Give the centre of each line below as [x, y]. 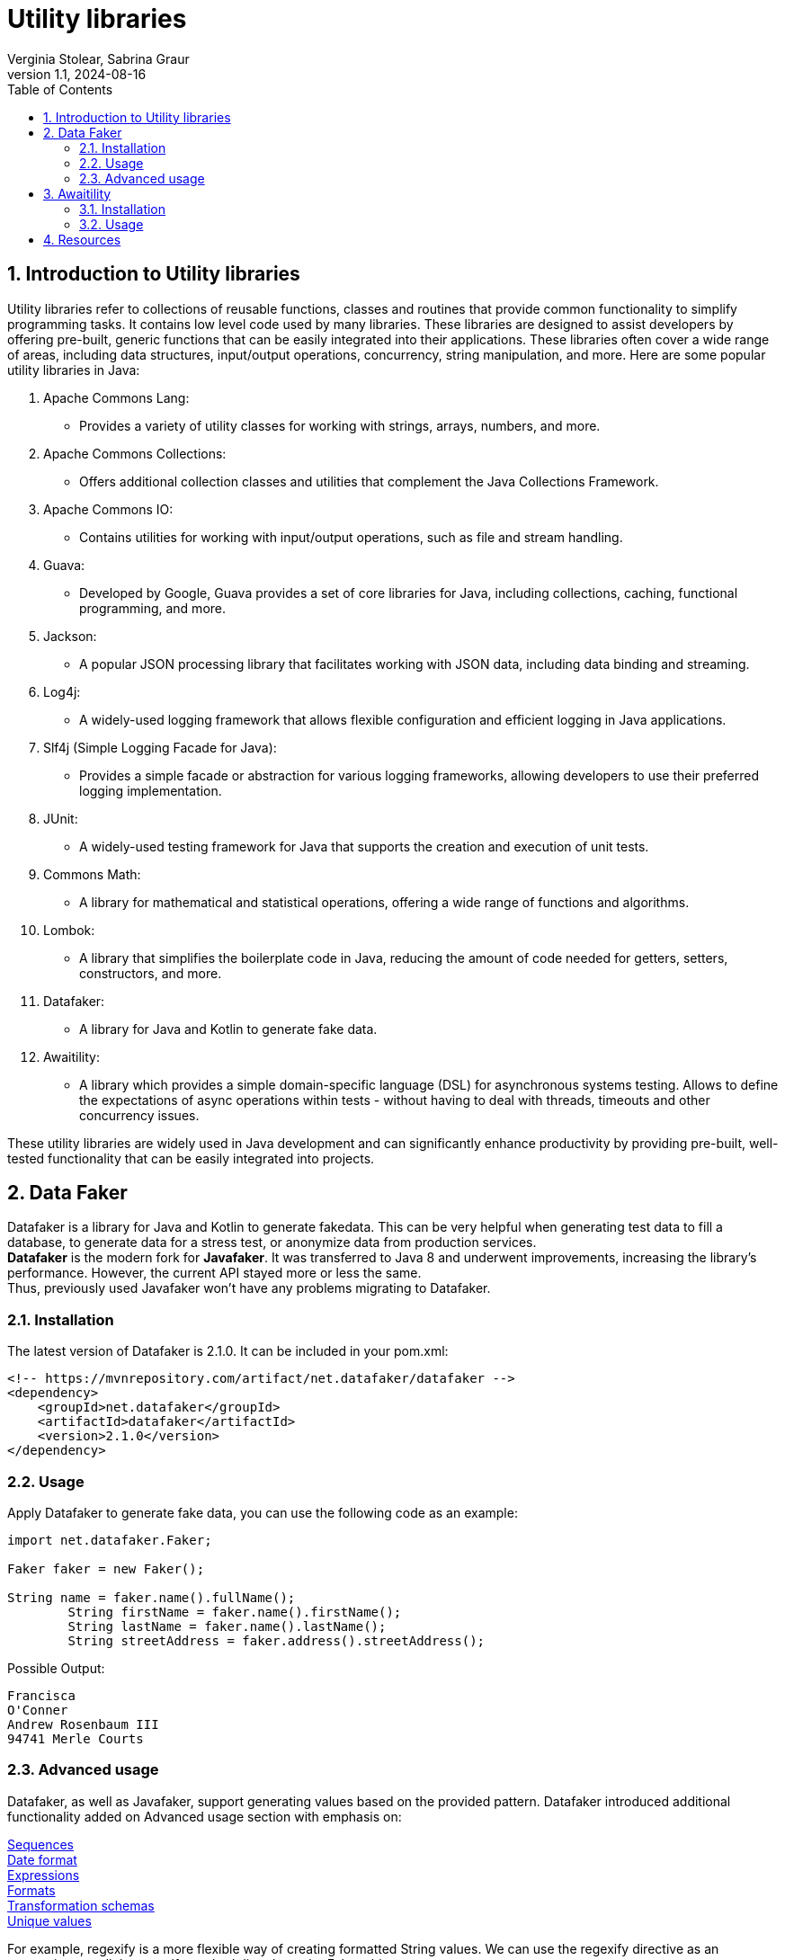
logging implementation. [151, 790]
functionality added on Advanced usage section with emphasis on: [205, 1816]
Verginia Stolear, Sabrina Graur [98, 58]
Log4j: [62, 691]
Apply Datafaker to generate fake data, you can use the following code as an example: [263, 1512]
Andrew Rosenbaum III [83, 1724]
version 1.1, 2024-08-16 [77, 74]
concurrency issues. [139, 1115]
